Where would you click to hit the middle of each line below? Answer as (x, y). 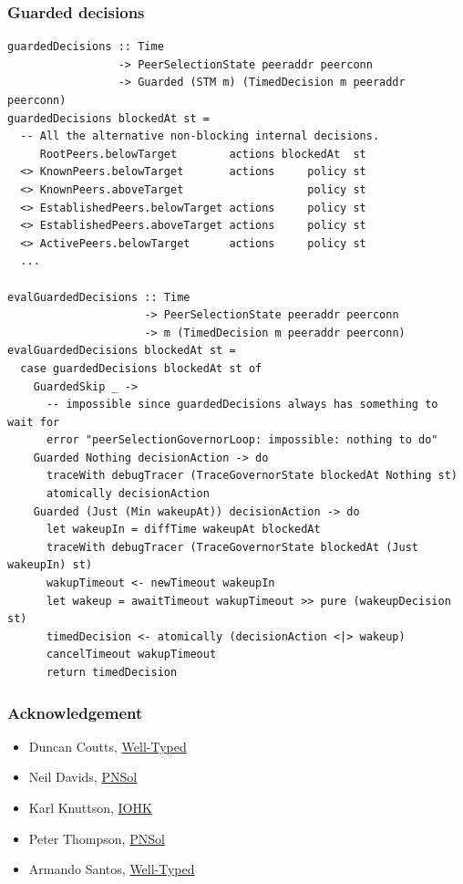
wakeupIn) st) (50, 565)
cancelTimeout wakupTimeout (131, 655)
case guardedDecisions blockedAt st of (141, 368)
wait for (34, 422)
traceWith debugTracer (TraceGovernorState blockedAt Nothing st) (252, 476)
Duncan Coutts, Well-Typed (108, 746)
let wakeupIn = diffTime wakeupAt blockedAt (183, 530)
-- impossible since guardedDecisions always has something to (242, 405)
